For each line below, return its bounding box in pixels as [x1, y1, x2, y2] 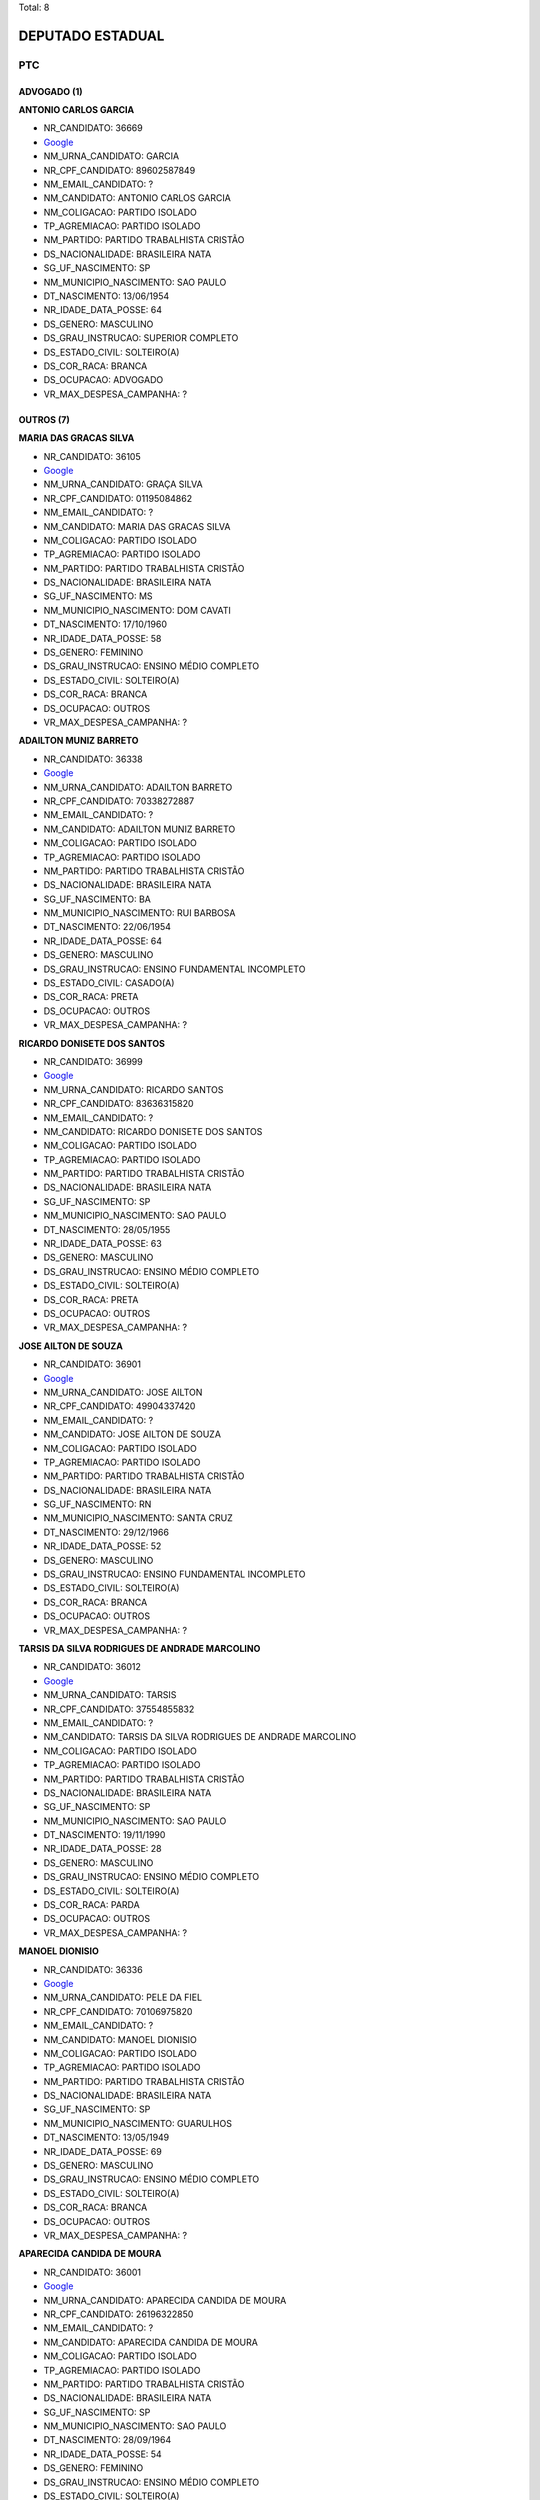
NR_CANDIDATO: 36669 [43, 122, 144, 134]
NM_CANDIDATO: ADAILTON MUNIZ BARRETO [43, 823, 236, 835]
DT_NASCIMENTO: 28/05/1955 [43, 1223, 171, 1235]
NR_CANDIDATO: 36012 [43, 1661, 142, 1673]
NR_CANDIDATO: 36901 [43, 1358, 142, 1370]
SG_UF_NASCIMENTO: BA [43, 893, 152, 905]
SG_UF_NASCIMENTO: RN [43, 1498, 152, 1510]
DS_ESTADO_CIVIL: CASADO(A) [43, 977, 175, 989]
